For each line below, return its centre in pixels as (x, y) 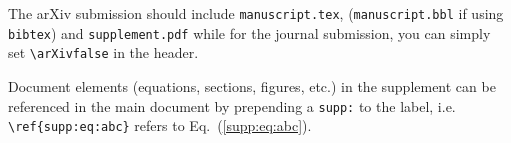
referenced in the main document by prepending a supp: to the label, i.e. (232, 105)
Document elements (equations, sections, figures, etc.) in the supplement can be (252, 85)
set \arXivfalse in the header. (103, 52)
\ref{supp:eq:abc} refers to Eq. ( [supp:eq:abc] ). (160, 125)
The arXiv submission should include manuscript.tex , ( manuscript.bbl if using (256, 13)
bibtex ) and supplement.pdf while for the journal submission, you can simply (249, 32)
